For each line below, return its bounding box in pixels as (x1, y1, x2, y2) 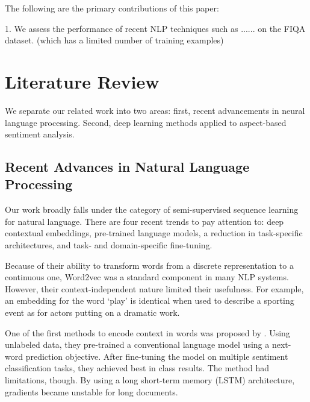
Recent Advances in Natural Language (5, 157, 250, 176)
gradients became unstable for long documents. (5, 385, 178, 398)
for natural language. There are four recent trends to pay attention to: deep (5, 215, 284, 227)
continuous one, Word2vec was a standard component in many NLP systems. (5, 271, 289, 283)
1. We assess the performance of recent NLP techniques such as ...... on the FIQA (5, 22, 306, 34)
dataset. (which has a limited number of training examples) (5, 34, 224, 46)
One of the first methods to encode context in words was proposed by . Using (5, 326, 290, 339)
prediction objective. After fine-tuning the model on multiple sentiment (25, 350, 288, 362)
